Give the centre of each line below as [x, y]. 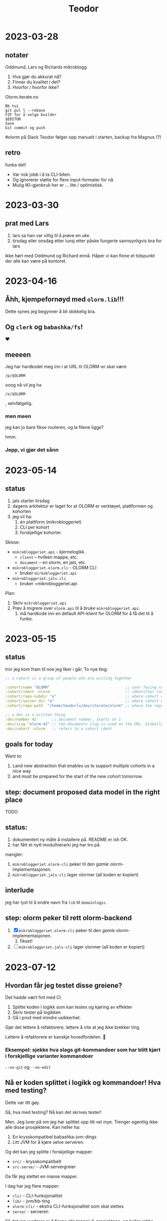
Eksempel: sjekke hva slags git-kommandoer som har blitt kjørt [83, 1050]
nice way [22, 771]
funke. [26, 619]
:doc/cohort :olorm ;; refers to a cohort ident [59, 729]
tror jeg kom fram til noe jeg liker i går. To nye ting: [57, 669]
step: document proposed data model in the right [83, 792]
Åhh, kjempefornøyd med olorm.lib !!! [65, 299]
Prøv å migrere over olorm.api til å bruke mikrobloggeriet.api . [76, 608]
